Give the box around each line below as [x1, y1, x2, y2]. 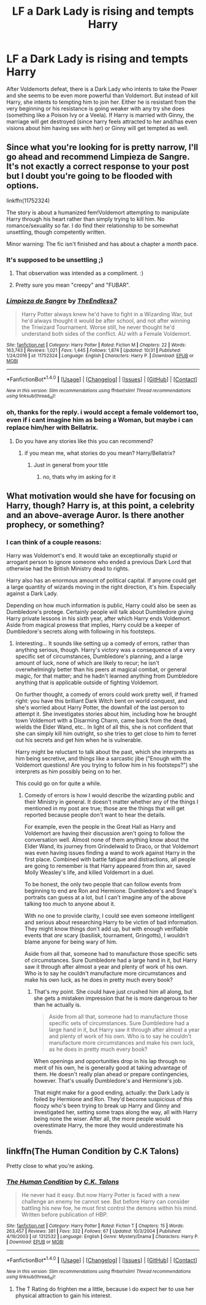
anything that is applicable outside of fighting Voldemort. [15, 679, 159, 686]
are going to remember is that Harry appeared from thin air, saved [24, 862, 191, 870]
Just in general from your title [33, 461, 109, 468]
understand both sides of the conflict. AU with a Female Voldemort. [21, 330, 192, 338]
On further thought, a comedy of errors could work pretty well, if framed [15, 691, 198, 698]
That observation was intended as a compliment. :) [15, 269, 144, 277]
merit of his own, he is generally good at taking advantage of [33, 1064, 188, 1072]
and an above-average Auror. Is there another [6, 510, 185, 521]
